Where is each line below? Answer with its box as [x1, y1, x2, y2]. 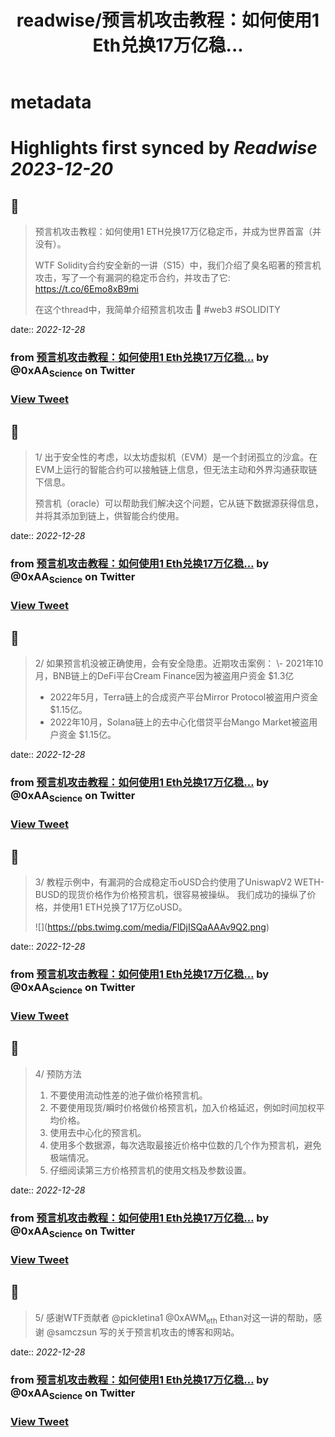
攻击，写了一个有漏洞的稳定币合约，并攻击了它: [34, 272, 231, 284]
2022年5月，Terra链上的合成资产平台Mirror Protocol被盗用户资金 [49, 691, 319, 703]
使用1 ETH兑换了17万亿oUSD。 [61, 901, 188, 913]
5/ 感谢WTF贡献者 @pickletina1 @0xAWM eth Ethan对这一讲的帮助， [34, 1311, 314, 1326]
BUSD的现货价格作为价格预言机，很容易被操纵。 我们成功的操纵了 [34, 888, 308, 900]
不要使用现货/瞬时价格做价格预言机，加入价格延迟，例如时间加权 [49, 1101, 317, 1113]
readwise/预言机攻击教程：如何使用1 [16, 9, 320, 32]
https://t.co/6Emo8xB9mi [34, 283, 139, 295]
